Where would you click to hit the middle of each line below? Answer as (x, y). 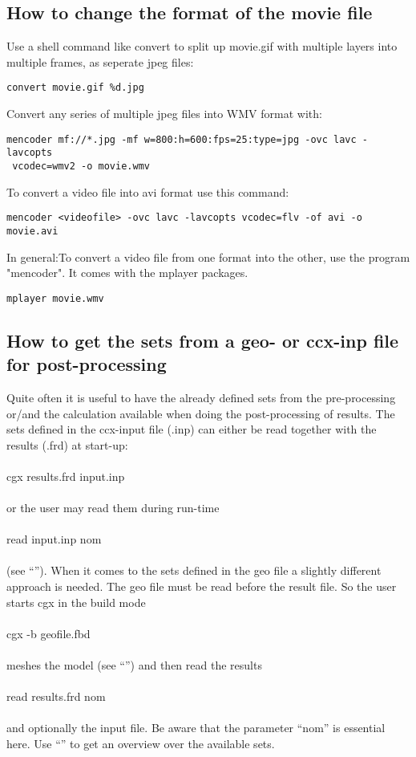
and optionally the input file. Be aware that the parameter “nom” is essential (196, 728)
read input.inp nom (54, 539)
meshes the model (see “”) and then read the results (134, 665)
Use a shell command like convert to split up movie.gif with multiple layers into (202, 46)
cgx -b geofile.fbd (48, 633)
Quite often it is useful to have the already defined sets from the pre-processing (201, 397)
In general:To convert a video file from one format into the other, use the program (208, 256)
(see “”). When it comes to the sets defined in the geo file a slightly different (194, 570)
